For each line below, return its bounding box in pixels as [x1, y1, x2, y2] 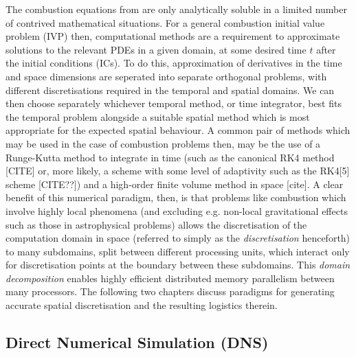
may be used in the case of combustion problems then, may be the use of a [5, 136, 321, 150]
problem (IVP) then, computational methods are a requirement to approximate [5, 29, 340, 43]
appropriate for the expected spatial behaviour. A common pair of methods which [5, 123, 351, 137]
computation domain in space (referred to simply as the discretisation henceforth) [5, 231, 351, 245]
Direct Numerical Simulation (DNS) [5, 332, 269, 353]
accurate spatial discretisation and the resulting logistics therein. [5, 298, 278, 312]
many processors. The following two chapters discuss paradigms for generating [5, 284, 335, 299]
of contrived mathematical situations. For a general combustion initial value [5, 15, 325, 30]
